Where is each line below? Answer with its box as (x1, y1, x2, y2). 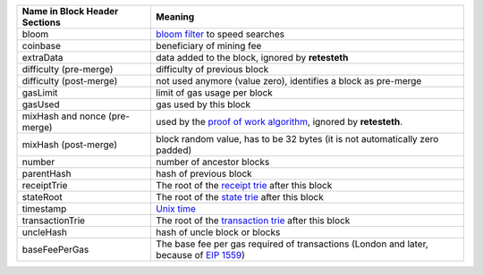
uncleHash (21, 226, 67, 238)
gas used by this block (156, 98, 251, 111)
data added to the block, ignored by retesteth (156, 52, 349, 63)
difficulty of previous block (156, 63, 269, 75)
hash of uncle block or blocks (156, 226, 281, 238)
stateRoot (21, 191, 63, 203)
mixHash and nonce (21, 110, 106, 122)
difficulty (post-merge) (21, 75, 118, 87)
